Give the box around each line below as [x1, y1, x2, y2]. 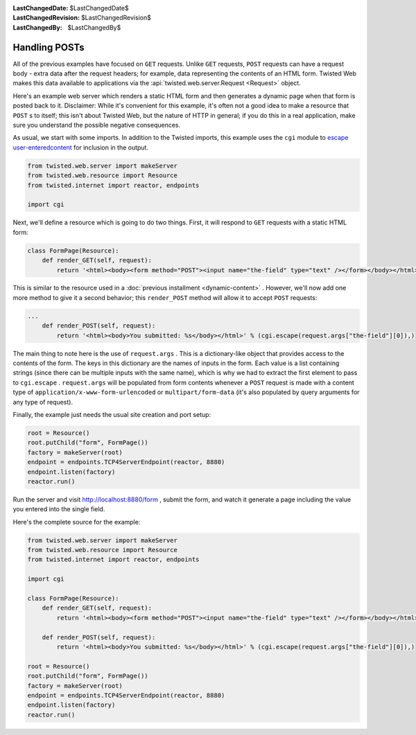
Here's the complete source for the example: [12, 517, 141, 526]
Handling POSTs [12, 42, 85, 53]
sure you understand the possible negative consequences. [12, 121, 181, 130]
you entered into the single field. [12, 505, 105, 513]
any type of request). [12, 398, 73, 406]
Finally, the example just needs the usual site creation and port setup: [12, 410, 211, 418]
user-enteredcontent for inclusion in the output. [12, 143, 149, 152]
